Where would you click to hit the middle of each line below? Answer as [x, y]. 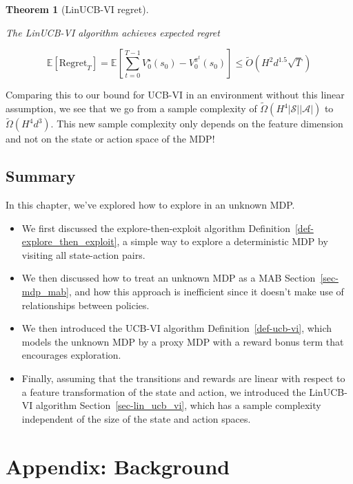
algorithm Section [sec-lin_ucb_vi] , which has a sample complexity [179, 405]
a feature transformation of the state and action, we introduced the [164, 391]
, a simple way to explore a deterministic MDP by [222, 241]
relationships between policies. [85, 305]
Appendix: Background [118, 466]
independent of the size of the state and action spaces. [136, 418]
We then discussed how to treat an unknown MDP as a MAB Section [169, 278]
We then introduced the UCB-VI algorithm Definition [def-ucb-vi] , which [177, 328]
